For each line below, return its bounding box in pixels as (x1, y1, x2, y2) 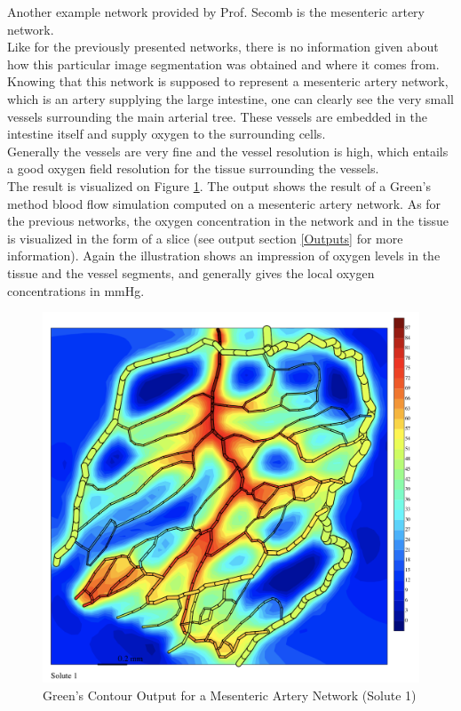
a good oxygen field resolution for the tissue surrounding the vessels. (7, 159, 379, 178)
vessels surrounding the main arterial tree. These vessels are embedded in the (7, 107, 427, 125)
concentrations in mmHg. (7, 281, 145, 300)
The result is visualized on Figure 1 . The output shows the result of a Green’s (7, 176, 431, 195)
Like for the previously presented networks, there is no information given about (7, 37, 439, 56)
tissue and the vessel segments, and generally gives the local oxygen (7, 263, 375, 282)
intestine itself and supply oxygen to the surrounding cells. (7, 124, 326, 143)
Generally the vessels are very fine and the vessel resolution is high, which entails (7, 141, 449, 160)
